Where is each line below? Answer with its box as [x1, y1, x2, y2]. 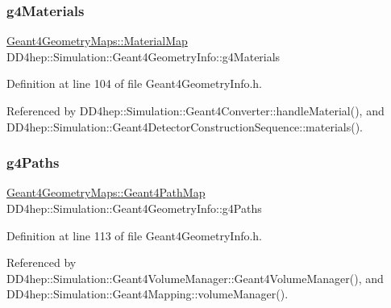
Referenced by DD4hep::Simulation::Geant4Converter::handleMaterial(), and [6, 102, 385, 119]
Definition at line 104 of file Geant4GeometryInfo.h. [6, 75, 263, 92]
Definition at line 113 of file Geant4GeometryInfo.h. [6, 227, 263, 243]
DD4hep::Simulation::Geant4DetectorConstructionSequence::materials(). [6, 118, 364, 135]
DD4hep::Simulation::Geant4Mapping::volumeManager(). [6, 285, 289, 302]
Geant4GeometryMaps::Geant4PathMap [6, 184, 206, 201]
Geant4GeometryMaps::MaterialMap [6, 32, 188, 49]
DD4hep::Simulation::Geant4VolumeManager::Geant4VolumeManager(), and [6, 269, 384, 286]
